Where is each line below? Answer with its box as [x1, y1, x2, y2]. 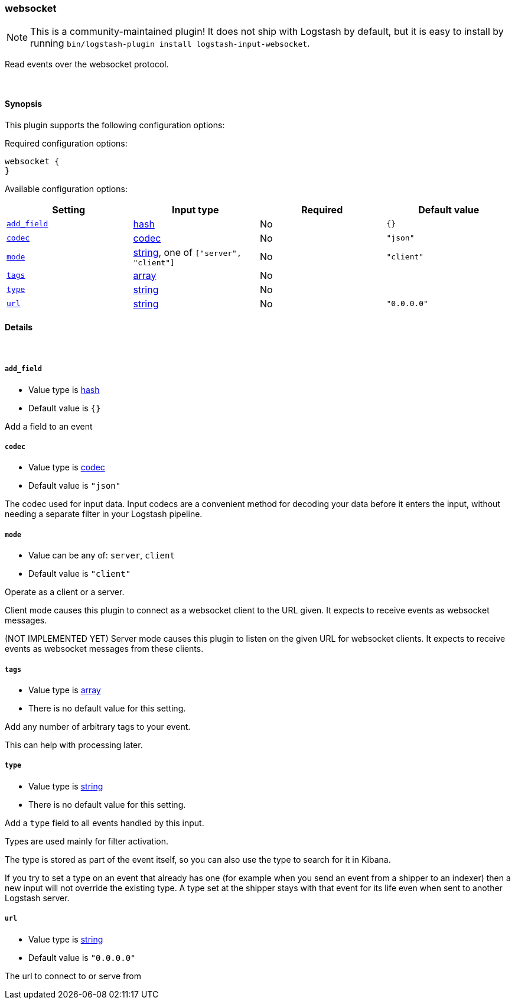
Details [5, 322, 33, 333]
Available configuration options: [5, 183, 128, 194]
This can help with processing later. [5, 739, 143, 750]
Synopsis [5, 98, 43, 109]
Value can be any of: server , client [28, 550, 175, 561]
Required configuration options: [5, 138, 128, 148]
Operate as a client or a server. [5, 587, 125, 597]
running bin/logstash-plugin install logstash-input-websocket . [30, 37, 310, 50]
